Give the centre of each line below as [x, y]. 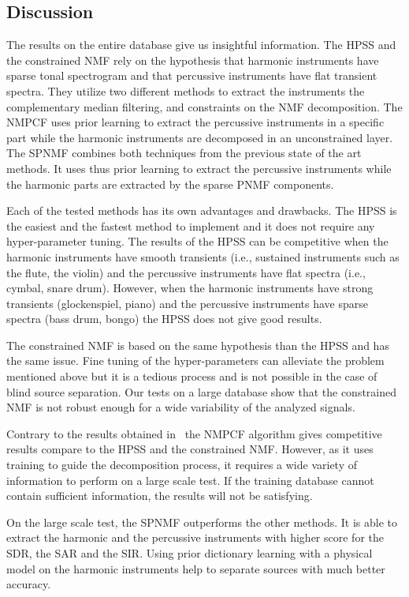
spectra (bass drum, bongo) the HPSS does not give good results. [164, 319]
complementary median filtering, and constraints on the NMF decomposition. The [204, 106]
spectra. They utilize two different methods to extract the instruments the [186, 90]
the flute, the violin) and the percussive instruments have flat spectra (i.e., [186, 272]
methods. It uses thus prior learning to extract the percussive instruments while [199, 168]
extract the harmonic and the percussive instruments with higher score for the [195, 537]
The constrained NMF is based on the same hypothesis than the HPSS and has [198, 345]
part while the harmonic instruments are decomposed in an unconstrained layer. [200, 137]
